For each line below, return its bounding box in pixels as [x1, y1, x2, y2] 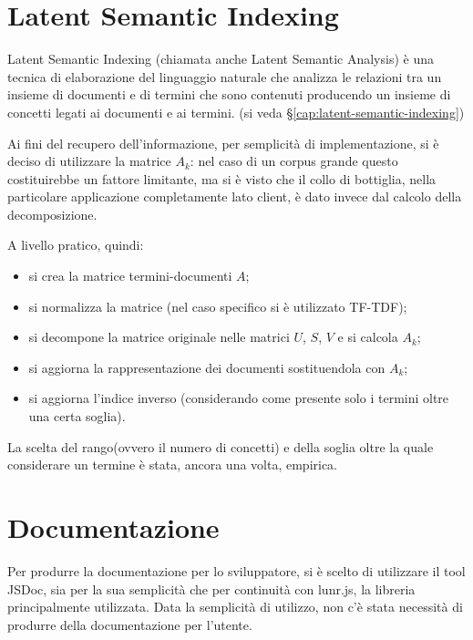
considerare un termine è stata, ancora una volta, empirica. [7, 455, 338, 474]
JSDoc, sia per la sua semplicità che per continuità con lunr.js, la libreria [7, 579, 416, 598]
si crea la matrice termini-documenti [28, 266, 232, 285]
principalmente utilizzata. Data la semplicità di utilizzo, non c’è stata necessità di [7, 597, 463, 616]
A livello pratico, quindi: [7, 235, 144, 254]
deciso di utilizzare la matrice [7, 151, 171, 170]
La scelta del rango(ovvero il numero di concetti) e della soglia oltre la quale [7, 437, 434, 456]
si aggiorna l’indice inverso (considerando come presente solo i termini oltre [28, 388, 449, 408]
